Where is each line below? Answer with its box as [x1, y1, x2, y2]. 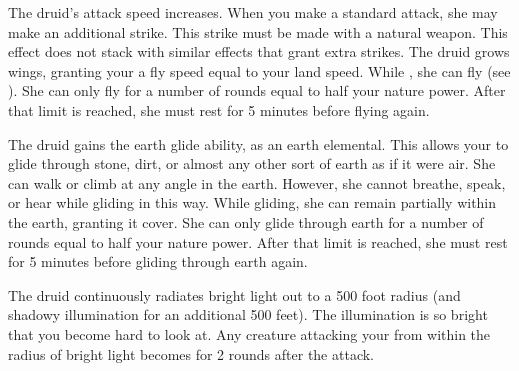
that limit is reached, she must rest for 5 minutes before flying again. [8, 99, 430, 120]
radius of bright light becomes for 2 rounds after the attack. [8, 343, 375, 364]
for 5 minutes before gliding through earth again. [8, 251, 308, 272]
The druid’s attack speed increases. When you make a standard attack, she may [8, 2, 498, 22]
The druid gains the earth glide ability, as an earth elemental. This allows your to [8, 133, 509, 154]
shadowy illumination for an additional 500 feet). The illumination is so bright [8, 304, 488, 325]
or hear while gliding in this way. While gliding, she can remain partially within [8, 192, 497, 213]
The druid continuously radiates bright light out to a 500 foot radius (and [8, 284, 461, 305]
